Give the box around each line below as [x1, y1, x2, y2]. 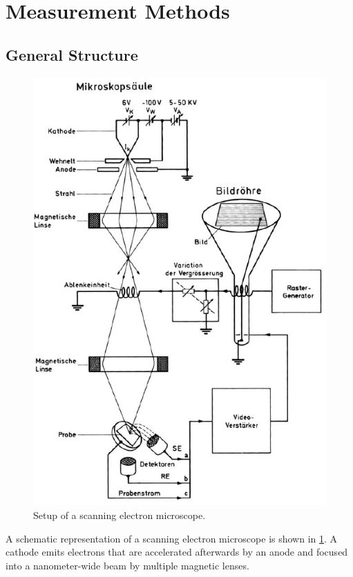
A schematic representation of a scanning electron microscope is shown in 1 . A [6, 531, 338, 545]
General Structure [6, 43, 138, 65]
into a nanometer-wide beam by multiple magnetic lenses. [6, 558, 249, 572]
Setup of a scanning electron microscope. [33, 508, 206, 522]
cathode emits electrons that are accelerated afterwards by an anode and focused [6, 545, 348, 559]
